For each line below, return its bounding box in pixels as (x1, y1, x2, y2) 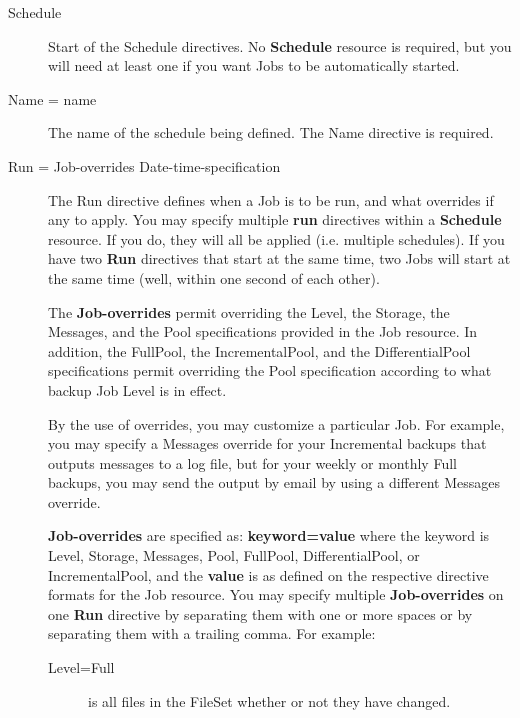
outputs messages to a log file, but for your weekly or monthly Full (48, 452, 457, 473)
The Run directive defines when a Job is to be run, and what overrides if (48, 189, 494, 210)
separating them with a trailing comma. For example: (48, 623, 376, 644)
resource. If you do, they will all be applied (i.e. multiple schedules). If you (48, 228, 505, 249)
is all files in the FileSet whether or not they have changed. (88, 690, 451, 711)
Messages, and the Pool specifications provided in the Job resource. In (48, 321, 478, 342)
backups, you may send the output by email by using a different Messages (48, 472, 500, 493)
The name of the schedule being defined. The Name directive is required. (48, 122, 494, 143)
